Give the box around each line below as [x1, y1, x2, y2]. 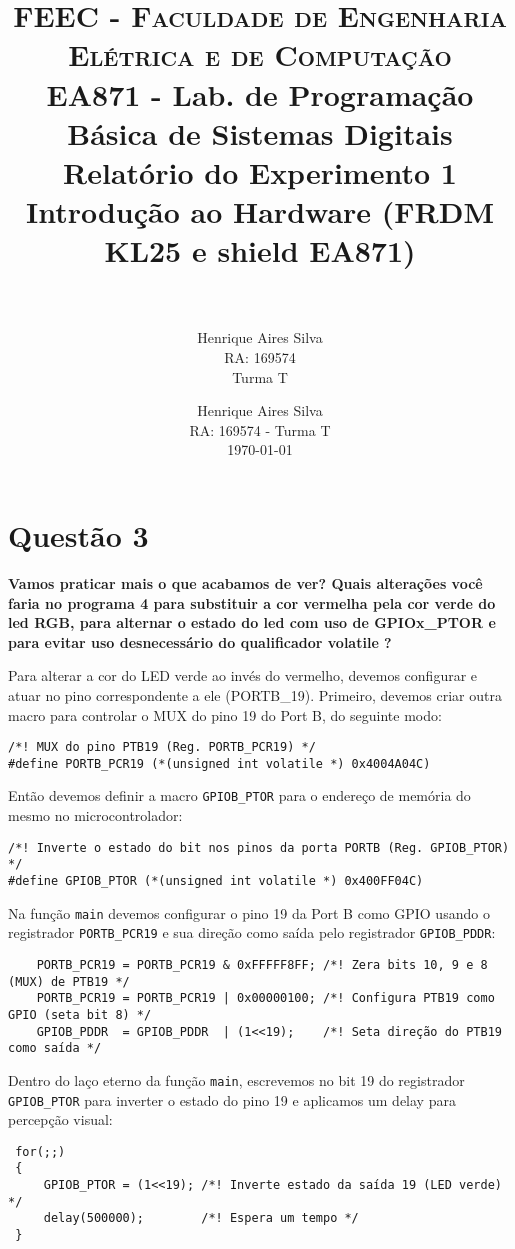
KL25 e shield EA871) [104, 230, 416, 271]
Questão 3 [8, 515, 149, 555]
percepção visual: [8, 1109, 113, 1130]
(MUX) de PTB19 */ [8, 974, 130, 989]
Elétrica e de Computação [68, 34, 452, 75]
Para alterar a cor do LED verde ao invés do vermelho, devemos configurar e [8, 665, 478, 686]
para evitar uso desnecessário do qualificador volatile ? [8, 631, 392, 652]
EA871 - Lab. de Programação [46, 73, 474, 114]
